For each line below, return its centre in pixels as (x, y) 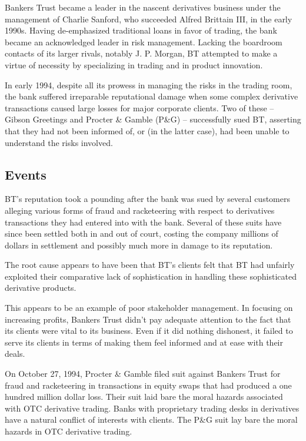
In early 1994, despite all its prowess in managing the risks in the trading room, (149, 84)
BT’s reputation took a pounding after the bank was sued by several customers (147, 199)
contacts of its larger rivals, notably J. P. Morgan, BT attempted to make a (141, 53)
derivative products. (41, 288)
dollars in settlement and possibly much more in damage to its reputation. (139, 245)
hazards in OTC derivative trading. (69, 431)
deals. (15, 354)
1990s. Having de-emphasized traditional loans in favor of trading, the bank (141, 30)
